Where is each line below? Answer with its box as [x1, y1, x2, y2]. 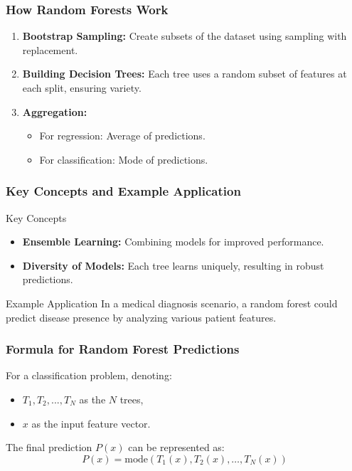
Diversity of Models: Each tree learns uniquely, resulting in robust [22, 258, 324, 272]
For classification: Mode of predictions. [39, 152, 208, 166]
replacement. [22, 42, 78, 57]
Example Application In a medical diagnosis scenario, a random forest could [6, 295, 338, 310]
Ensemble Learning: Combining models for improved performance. [22, 234, 324, 249]
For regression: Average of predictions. [39, 128, 206, 143]
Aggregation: [22, 104, 87, 119]
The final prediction [6, 440, 92, 455]
